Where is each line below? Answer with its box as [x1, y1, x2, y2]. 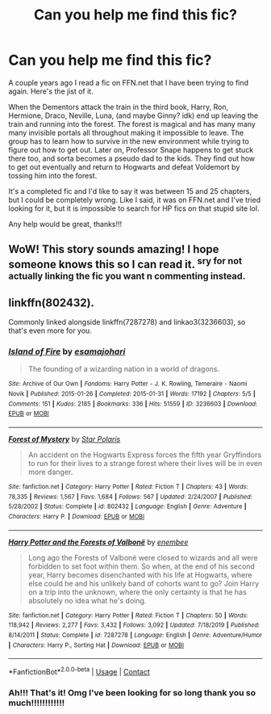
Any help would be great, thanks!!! [8, 219, 123, 229]
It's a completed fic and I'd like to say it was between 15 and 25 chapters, [8, 186, 252, 195]
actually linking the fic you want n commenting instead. [8, 271, 246, 282]
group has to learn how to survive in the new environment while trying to [8, 136, 250, 146]
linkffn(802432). [8, 296, 95, 309]
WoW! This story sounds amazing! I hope [8, 242, 219, 256]
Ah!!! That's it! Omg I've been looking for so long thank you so [8, 687, 256, 698]
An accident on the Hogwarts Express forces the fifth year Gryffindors [27, 450, 262, 460]
